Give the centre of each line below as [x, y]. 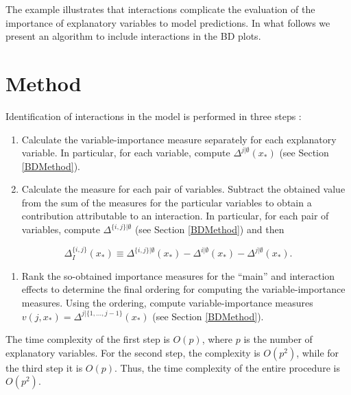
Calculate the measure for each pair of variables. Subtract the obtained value [183, 189]
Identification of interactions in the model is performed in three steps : [154, 116]
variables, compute [61, 229]
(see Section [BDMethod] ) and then [209, 229]
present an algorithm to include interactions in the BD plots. [133, 36]
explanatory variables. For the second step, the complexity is [133, 352]
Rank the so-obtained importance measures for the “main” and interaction [178, 275]
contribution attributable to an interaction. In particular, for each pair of [175, 216]
